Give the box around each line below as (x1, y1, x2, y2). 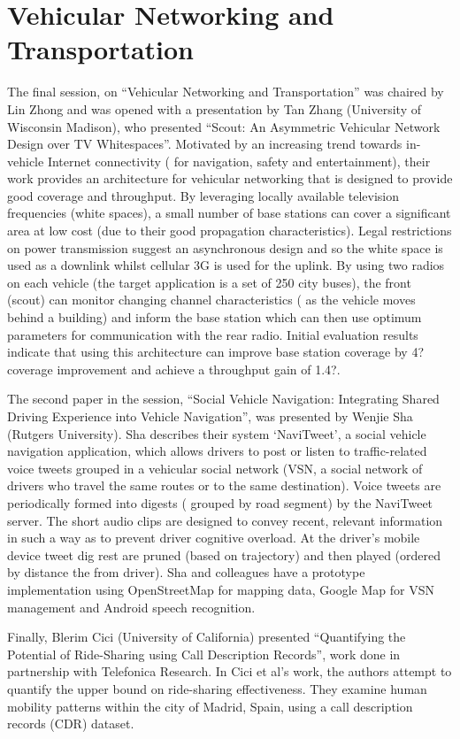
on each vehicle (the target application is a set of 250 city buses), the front (7, 273, 411, 291)
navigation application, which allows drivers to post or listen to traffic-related (7, 442, 427, 460)
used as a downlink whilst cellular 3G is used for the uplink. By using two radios (7, 256, 445, 274)
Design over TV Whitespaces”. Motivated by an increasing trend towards (7, 135, 402, 153)
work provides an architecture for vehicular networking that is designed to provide (7, 169, 453, 188)
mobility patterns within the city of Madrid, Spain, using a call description (7, 697, 413, 715)
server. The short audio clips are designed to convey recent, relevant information (7, 511, 443, 529)
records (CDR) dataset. (7, 714, 134, 733)
